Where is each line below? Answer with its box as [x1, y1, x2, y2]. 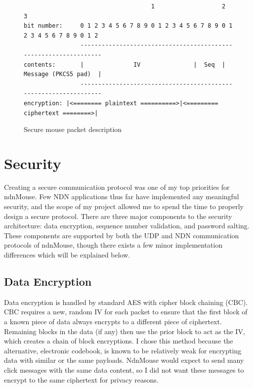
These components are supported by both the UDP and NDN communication [4, 230, 239, 240]
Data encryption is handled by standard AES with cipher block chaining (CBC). [4, 297, 248, 307]
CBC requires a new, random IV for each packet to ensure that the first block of [4, 306, 248, 317]
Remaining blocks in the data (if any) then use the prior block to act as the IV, [4, 326, 245, 336]
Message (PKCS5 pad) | [24, 71, 102, 78]
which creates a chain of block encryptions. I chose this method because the [4, 336, 233, 346]
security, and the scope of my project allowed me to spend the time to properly [4, 201, 244, 212]
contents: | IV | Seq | [24, 61, 226, 68]
